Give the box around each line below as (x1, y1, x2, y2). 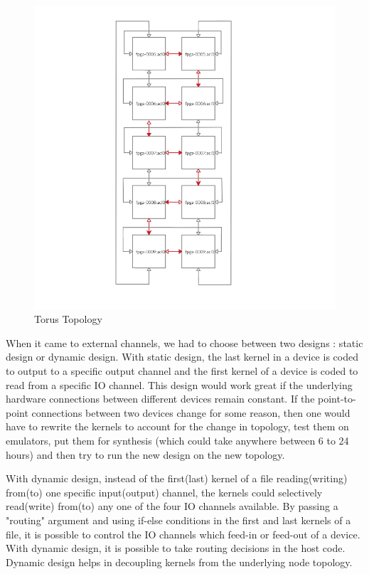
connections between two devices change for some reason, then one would (31, 405, 351, 420)
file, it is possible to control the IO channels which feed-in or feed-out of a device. (6, 526, 360, 541)
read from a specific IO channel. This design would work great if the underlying (6, 377, 353, 392)
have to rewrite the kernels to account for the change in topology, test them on (6, 419, 349, 434)
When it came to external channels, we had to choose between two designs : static (6, 335, 363, 350)
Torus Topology (34, 312, 102, 326)
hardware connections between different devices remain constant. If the (6, 391, 315, 406)
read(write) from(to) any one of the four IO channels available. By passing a (6, 499, 338, 514)
